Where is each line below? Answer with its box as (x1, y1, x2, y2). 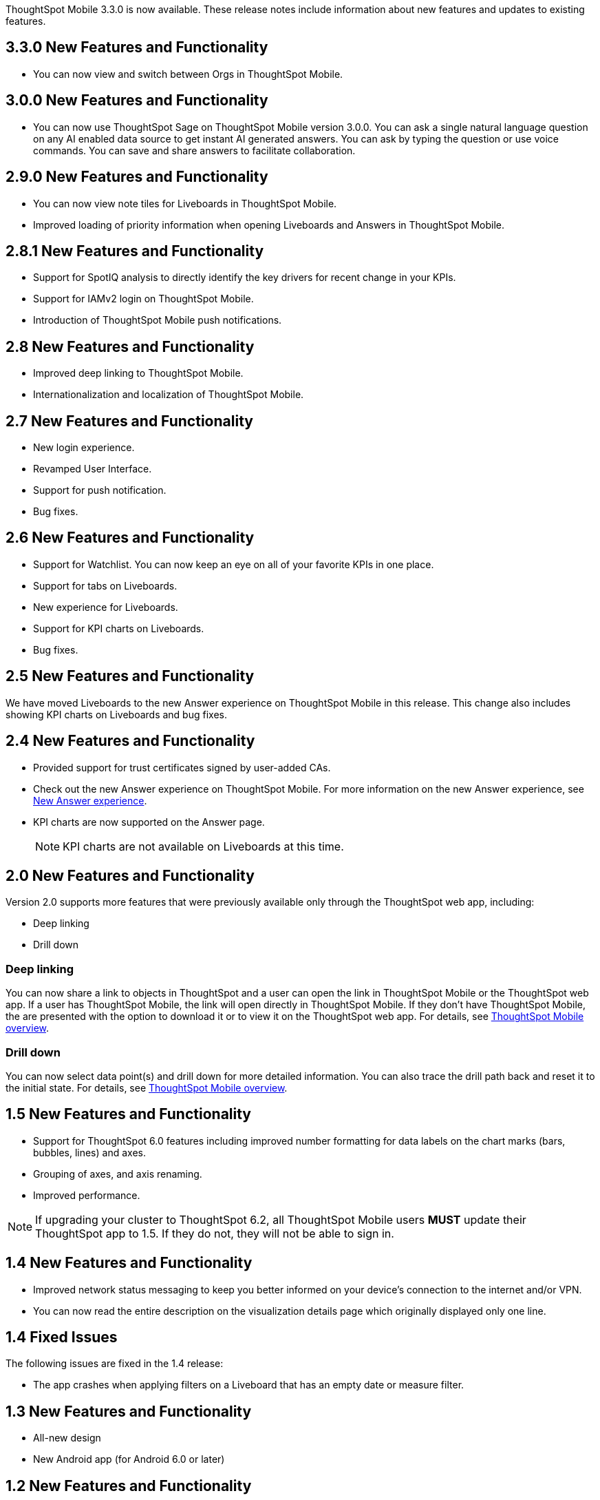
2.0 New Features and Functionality (6, 867, 255, 885)
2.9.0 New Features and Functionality (6, 168, 268, 186)
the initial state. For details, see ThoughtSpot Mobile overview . (6, 1081, 288, 1094)
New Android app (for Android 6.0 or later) (33, 1453, 225, 1466)
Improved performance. (33, 1189, 140, 1201)
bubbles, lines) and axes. (33, 1146, 146, 1158)
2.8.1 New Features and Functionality (6, 242, 264, 260)
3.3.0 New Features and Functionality (6, 39, 268, 56)
